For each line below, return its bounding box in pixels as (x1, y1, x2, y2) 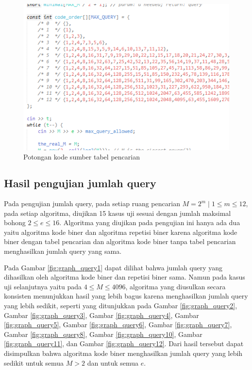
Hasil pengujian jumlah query (4, 176, 156, 191)
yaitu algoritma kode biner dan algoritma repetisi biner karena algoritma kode (4, 227, 237, 237)
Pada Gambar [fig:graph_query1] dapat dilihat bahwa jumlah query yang (4, 262, 223, 272)
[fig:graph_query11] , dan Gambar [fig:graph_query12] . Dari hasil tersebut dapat (4, 338, 244, 349)
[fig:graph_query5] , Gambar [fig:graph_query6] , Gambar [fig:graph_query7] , (4, 319, 232, 330)
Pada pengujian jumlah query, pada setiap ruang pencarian (4, 198, 180, 208)
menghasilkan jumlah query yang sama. (4, 246, 122, 256)
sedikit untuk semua (4, 357, 64, 368)
